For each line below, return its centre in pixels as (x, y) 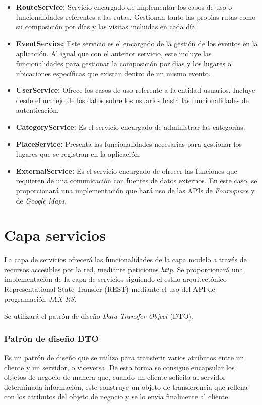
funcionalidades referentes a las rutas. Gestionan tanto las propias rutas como (136, 16)
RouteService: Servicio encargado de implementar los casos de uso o (124, 7)
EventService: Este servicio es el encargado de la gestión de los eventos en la (137, 43)
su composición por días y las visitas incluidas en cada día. (107, 27)
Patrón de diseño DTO (51, 338)
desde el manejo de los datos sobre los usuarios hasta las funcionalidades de (132, 100)
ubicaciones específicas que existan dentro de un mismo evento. (113, 73)
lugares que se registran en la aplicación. (78, 154)
